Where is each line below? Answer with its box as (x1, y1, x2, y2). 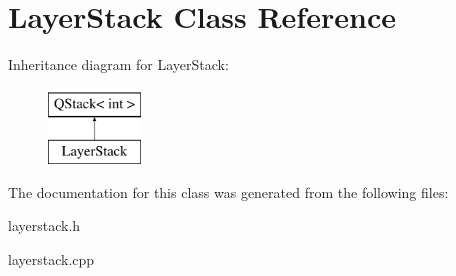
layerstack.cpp (8, 249, 95, 270)
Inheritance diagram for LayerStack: (8, 54, 229, 75)
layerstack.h (8, 215, 81, 236)
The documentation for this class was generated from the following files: (8, 181, 449, 202)
